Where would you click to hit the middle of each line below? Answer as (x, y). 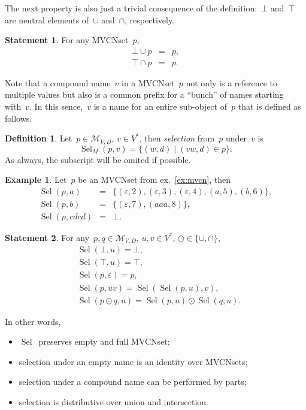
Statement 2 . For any (47, 237)
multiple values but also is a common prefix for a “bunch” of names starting (144, 94)
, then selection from (177, 138)
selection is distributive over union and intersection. (114, 401)
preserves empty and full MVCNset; (104, 341)
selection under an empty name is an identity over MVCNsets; (133, 361)
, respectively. (150, 19)
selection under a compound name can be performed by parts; (133, 382)
